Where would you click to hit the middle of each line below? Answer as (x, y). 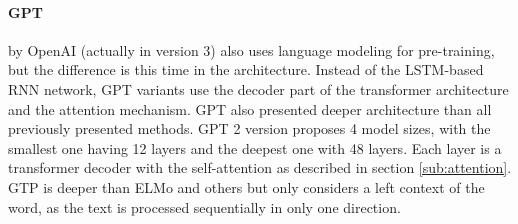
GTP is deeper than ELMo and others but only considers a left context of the (246, 186)
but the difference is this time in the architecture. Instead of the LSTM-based (246, 69)
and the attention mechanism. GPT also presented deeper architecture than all (250, 108)
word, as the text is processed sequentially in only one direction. (204, 206)
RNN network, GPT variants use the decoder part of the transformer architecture (258, 88)
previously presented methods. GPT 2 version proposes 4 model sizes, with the (249, 128)
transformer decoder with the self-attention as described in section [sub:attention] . (260, 167)
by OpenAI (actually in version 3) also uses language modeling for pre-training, (251, 49)
